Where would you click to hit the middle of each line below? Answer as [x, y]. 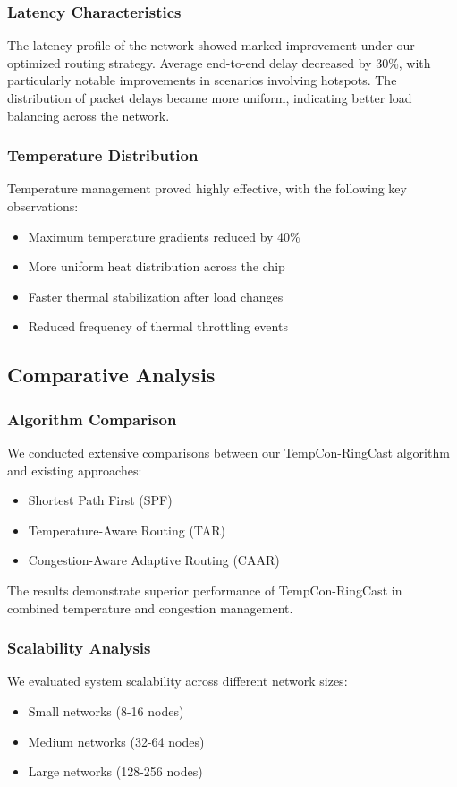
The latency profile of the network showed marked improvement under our [211, 45]
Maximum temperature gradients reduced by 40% [164, 236]
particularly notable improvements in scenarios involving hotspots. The [202, 80]
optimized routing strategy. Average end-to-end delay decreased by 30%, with [219, 62]
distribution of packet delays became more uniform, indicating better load [210, 98]
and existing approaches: [75, 470]
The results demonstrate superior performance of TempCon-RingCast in [205, 590]
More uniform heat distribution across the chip [157, 266]
